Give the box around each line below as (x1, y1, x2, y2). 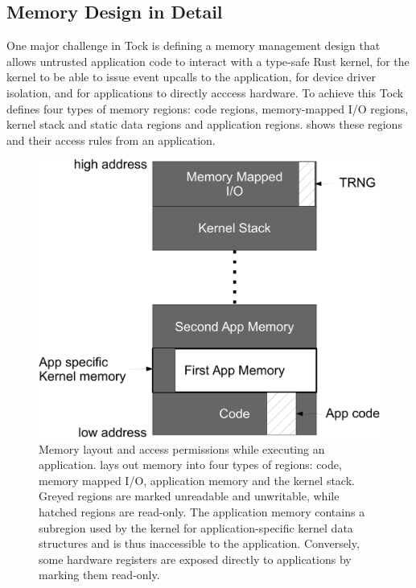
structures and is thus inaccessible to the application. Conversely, (39, 535, 360, 552)
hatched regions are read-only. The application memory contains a (39, 504, 365, 520)
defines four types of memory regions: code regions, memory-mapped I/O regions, (6, 100, 409, 117)
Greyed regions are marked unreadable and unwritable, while (39, 487, 340, 504)
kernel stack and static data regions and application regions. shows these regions (6, 116, 402, 133)
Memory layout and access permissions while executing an (39, 440, 325, 457)
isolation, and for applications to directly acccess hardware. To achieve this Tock (6, 84, 404, 101)
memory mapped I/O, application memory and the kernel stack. (39, 471, 355, 488)
